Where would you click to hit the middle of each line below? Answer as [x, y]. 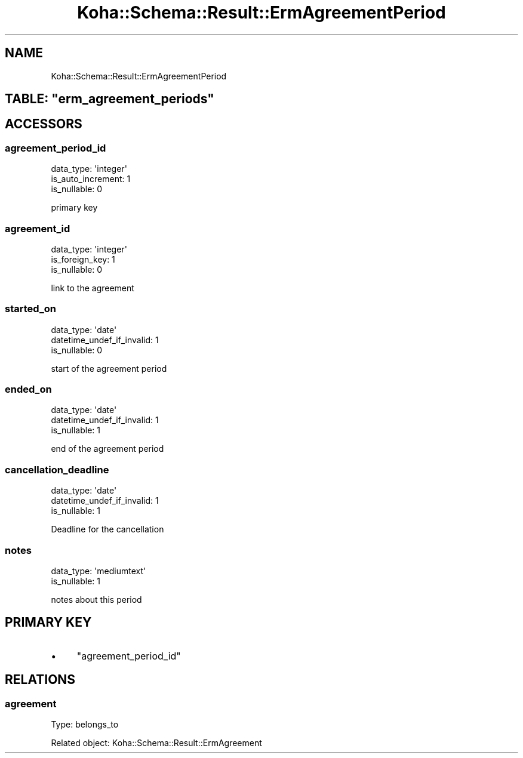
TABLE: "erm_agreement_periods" [110, 99]
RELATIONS [40, 680]
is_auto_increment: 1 [91, 179]
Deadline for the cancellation [107, 529]
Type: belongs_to [85, 725]
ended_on [28, 389]
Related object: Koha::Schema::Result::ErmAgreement [156, 743]
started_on [30, 309]
